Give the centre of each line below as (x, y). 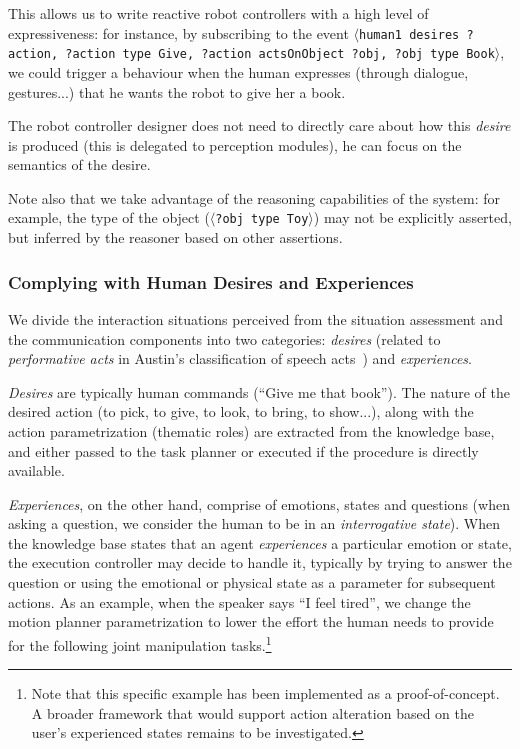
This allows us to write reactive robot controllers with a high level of (218, 13)
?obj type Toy (262, 219)
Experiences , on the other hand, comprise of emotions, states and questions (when (259, 503)
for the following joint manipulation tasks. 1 (140, 643)
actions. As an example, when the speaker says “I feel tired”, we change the (239, 601)
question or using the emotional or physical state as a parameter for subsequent (252, 582)
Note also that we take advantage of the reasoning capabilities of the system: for (254, 197)
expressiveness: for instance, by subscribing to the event (178, 32)
